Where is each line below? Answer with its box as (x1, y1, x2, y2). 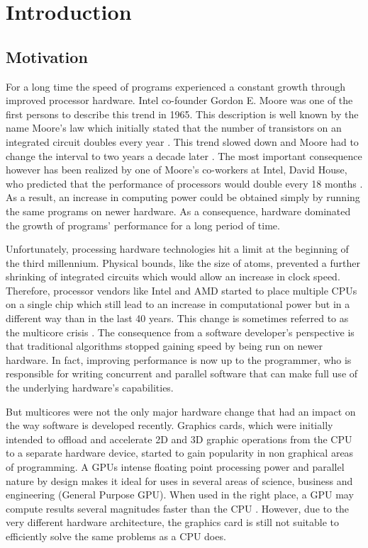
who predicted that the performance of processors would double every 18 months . (6, 176, 363, 190)
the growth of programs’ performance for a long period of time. (6, 217, 280, 232)
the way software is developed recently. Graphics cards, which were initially (6, 418, 333, 433)
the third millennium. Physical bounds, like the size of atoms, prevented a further (6, 255, 361, 270)
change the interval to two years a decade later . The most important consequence (6, 148, 362, 163)
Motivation (6, 45, 88, 67)
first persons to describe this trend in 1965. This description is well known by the (6, 106, 359, 121)
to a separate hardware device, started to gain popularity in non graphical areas (6, 445, 354, 460)
